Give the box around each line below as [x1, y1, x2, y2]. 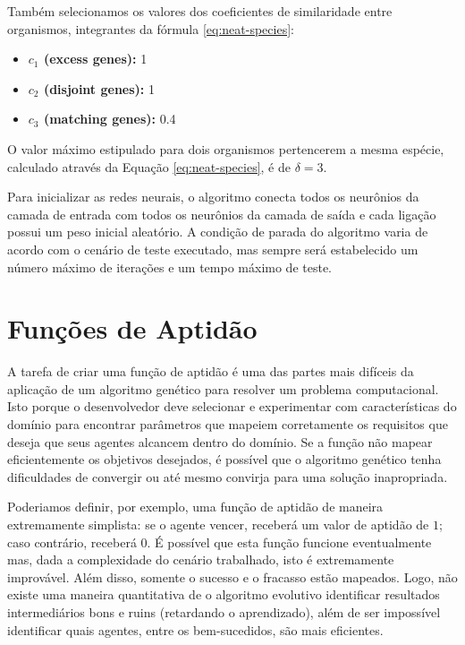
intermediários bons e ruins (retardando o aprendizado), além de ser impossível [7, 602, 441, 621]
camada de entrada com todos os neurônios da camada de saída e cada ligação [7, 204, 436, 223]
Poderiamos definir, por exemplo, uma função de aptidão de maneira [7, 497, 384, 516]
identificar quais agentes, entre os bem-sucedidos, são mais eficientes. [7, 620, 384, 639]
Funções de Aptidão [7, 310, 258, 347]
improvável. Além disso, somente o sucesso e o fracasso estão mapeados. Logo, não [7, 567, 458, 586]
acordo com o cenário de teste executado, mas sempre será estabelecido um [7, 239, 418, 258]
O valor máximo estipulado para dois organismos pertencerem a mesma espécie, [7, 139, 444, 158]
